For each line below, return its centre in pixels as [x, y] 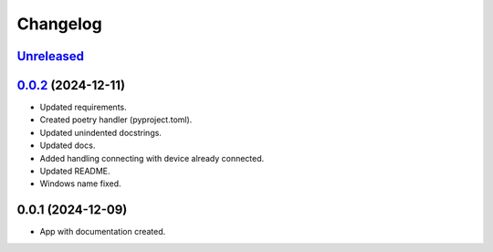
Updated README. [75, 171]
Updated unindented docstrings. [100, 132]
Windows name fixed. [81, 184]
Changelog [59, 24]
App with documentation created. [103, 232]
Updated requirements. [83, 107]
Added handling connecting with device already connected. [152, 158]
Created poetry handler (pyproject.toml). [116, 120]
